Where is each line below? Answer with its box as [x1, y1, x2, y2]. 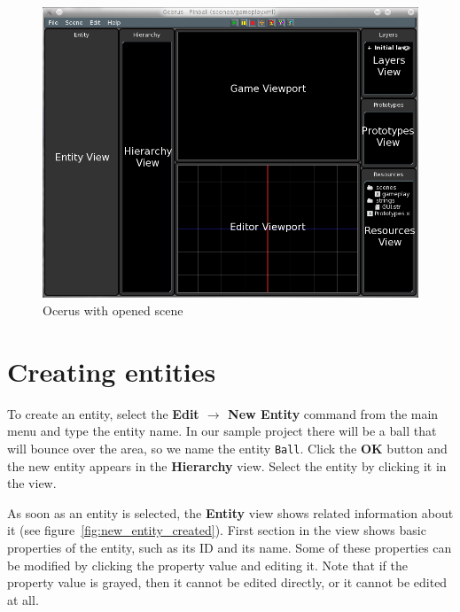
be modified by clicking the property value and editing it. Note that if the [7, 555, 409, 574]
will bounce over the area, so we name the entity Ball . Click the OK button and [7, 438, 448, 457]
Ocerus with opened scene [43, 301, 183, 320]
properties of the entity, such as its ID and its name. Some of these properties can [7, 538, 452, 557]
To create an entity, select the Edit [7, 404, 199, 422]
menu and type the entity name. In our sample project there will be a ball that [7, 422, 437, 440]
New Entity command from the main [228, 404, 439, 422]
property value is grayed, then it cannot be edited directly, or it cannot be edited [7, 573, 448, 592]
